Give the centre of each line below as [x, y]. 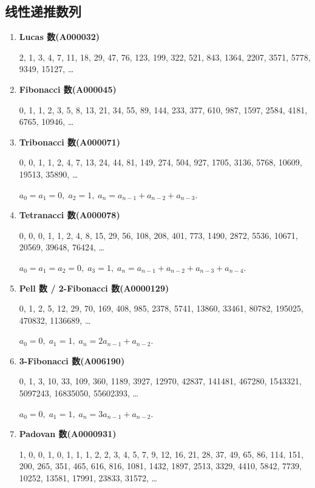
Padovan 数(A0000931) [68, 434]
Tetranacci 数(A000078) [69, 215]
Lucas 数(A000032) [59, 37]
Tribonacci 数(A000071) [70, 142]
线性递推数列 [43, 11]
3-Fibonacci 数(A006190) [72, 360]
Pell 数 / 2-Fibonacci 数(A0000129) [94, 288]
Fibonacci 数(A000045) [68, 89]
